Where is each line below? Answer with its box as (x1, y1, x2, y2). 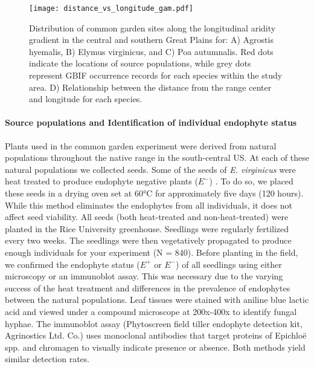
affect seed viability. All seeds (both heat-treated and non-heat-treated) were (5, 210, 289, 223)
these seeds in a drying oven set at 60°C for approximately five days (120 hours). (5, 186, 304, 199)
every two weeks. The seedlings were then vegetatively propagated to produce (5, 234, 292, 247)
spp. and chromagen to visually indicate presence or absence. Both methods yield (5, 340, 306, 353)
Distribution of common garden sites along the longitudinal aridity (29, 21, 276, 34)
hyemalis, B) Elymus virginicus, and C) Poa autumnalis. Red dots (29, 45, 274, 57)
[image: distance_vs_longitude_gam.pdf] (29, 4, 194, 13)
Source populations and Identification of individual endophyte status (5, 116, 297, 129)
